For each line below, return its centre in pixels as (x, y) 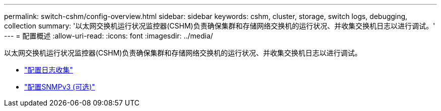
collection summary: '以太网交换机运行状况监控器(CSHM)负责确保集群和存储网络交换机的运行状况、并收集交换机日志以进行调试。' (220, 26)
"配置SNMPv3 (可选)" (60, 87)
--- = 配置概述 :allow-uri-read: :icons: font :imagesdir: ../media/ (109, 36)
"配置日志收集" (49, 70)
